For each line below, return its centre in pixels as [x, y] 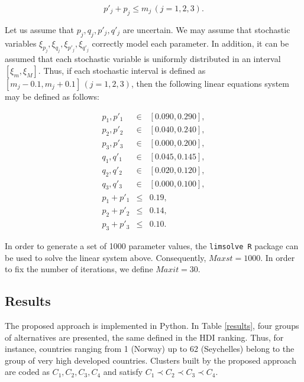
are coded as [27, 372]
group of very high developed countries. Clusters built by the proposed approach [151, 360]
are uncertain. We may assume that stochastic [206, 29]
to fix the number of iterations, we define [79, 269]
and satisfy [123, 372]
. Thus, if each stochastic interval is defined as [122, 70]
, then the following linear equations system [210, 83]
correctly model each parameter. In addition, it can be [190, 43]
